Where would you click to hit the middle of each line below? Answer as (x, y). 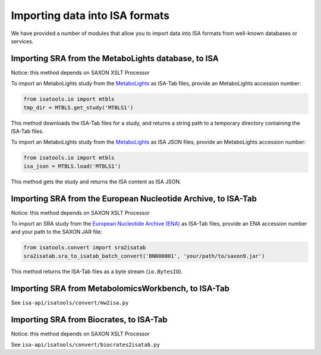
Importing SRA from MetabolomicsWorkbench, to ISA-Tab (120, 288)
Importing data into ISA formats (90, 15)
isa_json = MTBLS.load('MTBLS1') (72, 166)
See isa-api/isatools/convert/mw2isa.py (70, 302)
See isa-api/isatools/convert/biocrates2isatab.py (86, 344)
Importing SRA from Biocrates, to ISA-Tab (89, 320)
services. (22, 41)
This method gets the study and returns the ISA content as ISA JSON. (96, 182)
